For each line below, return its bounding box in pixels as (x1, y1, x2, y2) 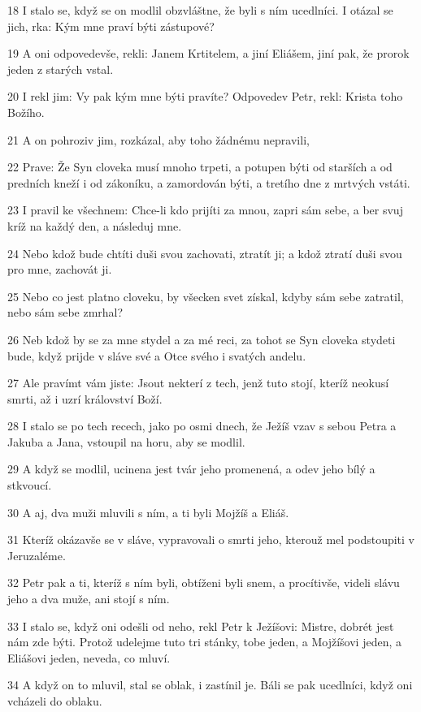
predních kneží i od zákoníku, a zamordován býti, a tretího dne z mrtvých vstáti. (7, 174, 410, 191)
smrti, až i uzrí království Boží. (7, 390, 163, 407)
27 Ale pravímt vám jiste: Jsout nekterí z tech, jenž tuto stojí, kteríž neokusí (7, 374, 389, 391)
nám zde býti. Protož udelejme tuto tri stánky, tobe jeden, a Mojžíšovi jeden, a (7, 633, 402, 650)
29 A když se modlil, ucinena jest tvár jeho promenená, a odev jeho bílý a (7, 460, 375, 477)
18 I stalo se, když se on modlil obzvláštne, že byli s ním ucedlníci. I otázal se (7, 2, 393, 18)
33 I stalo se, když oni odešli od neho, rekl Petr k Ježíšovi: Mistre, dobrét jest (7, 617, 394, 634)
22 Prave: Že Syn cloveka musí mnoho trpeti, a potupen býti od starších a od (7, 158, 393, 175)
